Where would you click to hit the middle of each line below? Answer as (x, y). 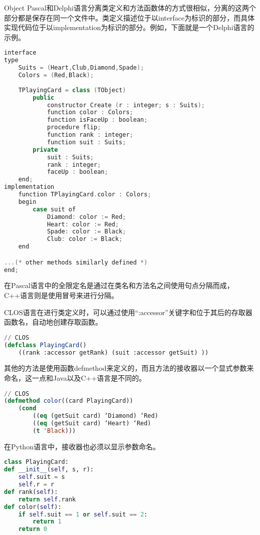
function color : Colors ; (90, 112)
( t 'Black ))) (54, 431)
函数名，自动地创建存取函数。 (53, 322)
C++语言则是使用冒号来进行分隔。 (61, 295)
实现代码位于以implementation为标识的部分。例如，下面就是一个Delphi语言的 (129, 27)
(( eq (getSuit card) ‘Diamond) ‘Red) (95, 416)
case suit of (54, 209)
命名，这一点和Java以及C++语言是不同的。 (75, 378)
